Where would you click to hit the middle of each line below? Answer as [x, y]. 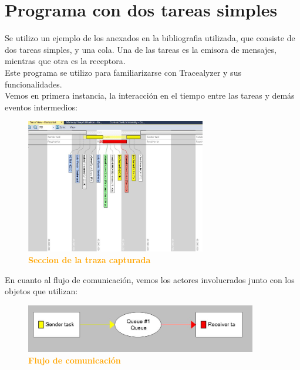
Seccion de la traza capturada [90, 259]
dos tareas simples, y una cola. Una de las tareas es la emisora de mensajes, [141, 49]
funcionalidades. [33, 84]
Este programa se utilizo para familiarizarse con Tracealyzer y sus [123, 72]
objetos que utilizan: [41, 291]
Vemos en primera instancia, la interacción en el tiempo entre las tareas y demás [150, 95]
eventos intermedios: [41, 107]
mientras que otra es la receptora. [65, 61]
